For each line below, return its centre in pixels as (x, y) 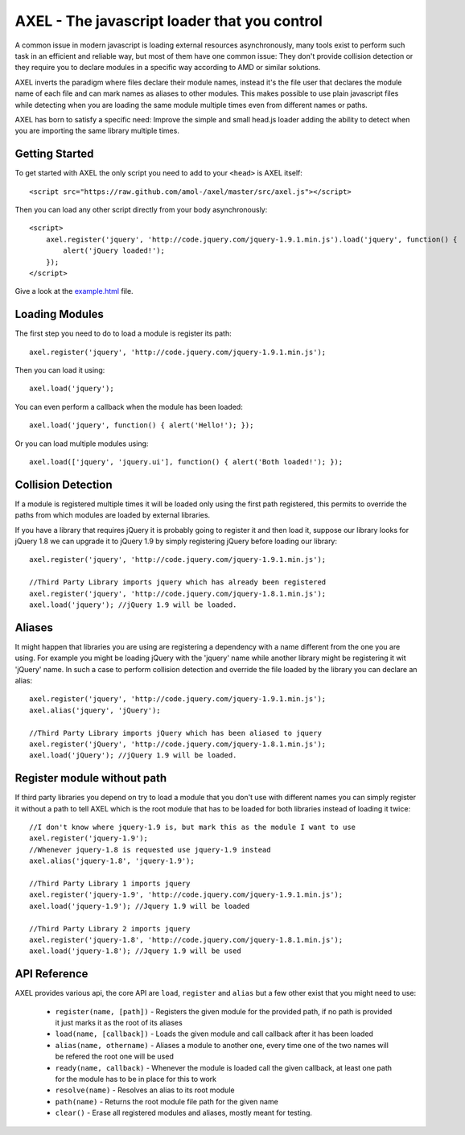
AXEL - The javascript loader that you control (169, 21)
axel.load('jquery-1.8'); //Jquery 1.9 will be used (135, 951)
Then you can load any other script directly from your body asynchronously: (141, 209)
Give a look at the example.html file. (74, 291)
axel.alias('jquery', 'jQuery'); (95, 710)
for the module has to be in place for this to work (136, 1079)
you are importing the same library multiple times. (97, 131)
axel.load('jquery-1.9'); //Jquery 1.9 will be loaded (140, 906)
